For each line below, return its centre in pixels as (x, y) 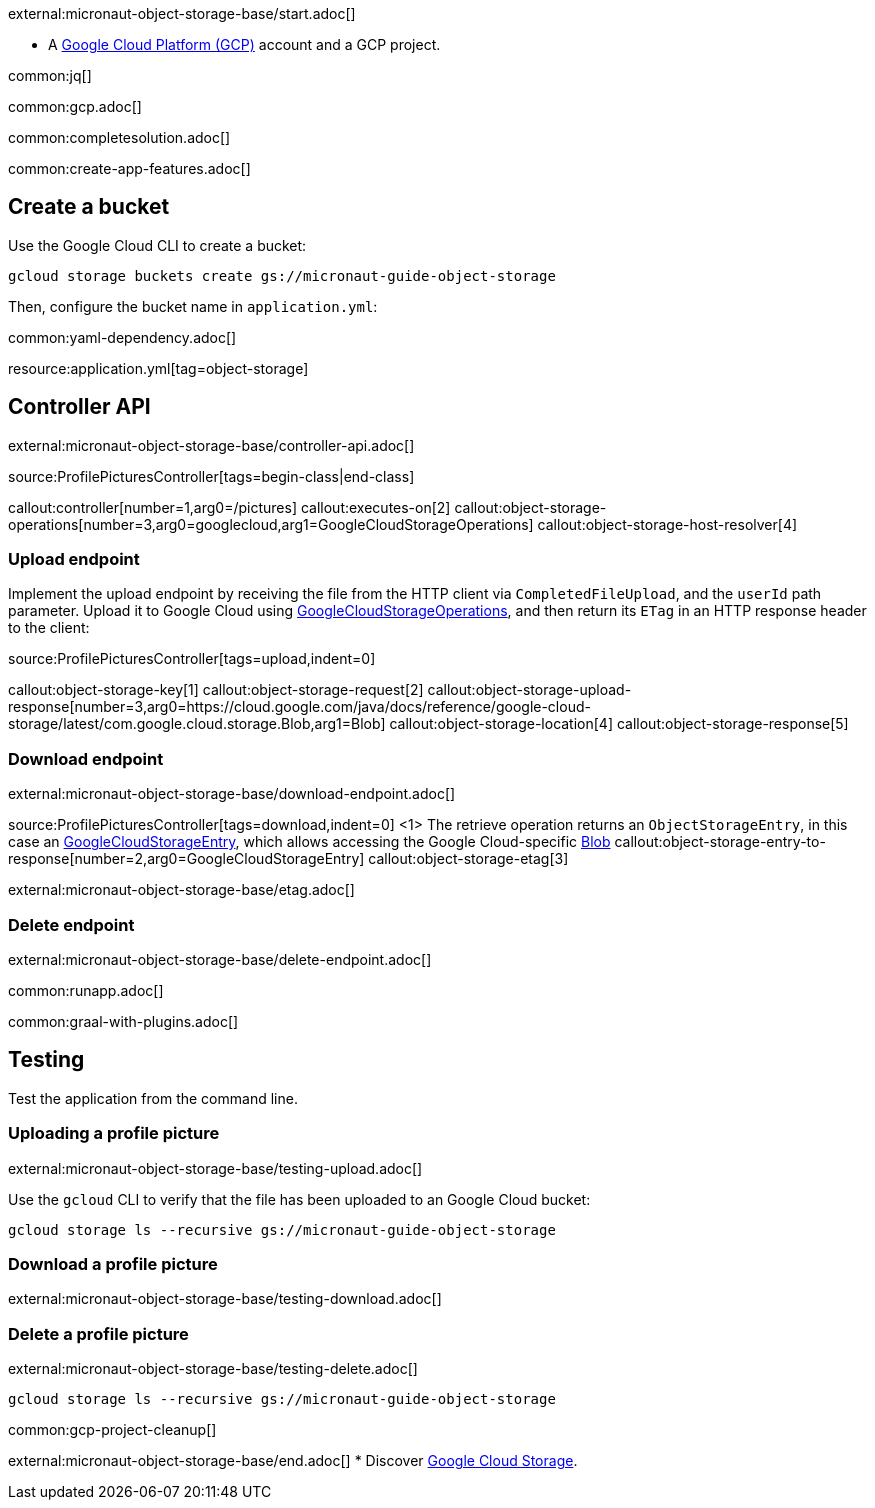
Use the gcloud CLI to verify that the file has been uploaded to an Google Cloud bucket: (299, 1199)
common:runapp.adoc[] (86, 990)
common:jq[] (50, 75)
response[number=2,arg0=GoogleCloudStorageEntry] (186, 859)
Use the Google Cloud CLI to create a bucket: (157, 245)
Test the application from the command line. (153, 1098)
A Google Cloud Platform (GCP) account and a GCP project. (244, 44)
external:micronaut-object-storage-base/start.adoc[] (182, 13)
